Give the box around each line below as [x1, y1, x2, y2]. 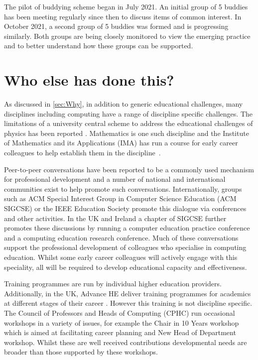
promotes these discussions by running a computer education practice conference [4, 223, 250, 233]
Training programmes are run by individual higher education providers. [4, 278, 222, 289]
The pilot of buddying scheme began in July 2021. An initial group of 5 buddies [4, 1, 248, 11]
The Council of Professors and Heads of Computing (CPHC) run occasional [4, 307, 235, 318]
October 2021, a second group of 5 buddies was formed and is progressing [4, 21, 229, 31]
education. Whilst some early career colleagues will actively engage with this [4, 252, 238, 262]
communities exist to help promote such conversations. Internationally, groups [4, 183, 242, 194]
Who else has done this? [4, 70, 174, 90]
